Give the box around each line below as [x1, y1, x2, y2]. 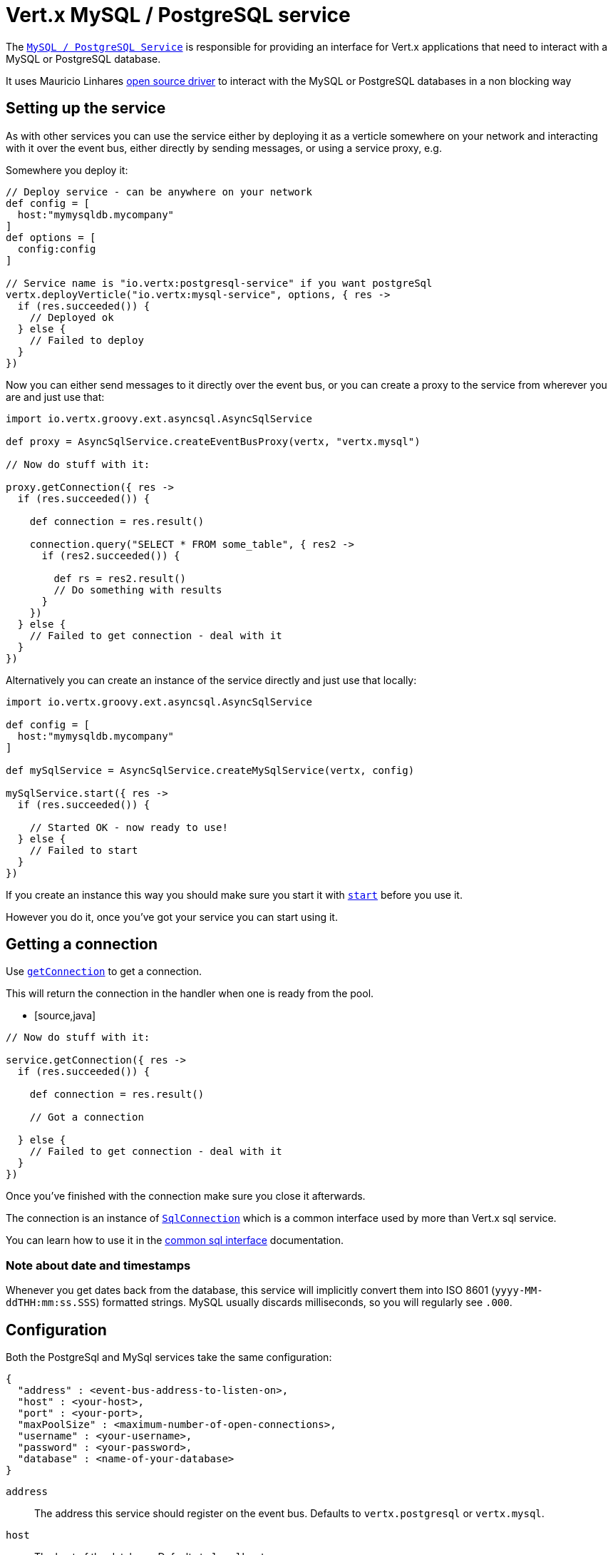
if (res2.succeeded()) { [41, 549, 180, 561]
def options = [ [6, 231, 96, 243]
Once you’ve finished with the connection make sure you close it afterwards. [6, 1190, 366, 1203]
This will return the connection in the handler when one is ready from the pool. [6, 987, 374, 1000]
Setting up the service [6, 99, 166, 118]
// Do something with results [53, 583, 222, 596]
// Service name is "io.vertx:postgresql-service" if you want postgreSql [6, 277, 433, 289]
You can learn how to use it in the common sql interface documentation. [6, 1234, 344, 1247]
